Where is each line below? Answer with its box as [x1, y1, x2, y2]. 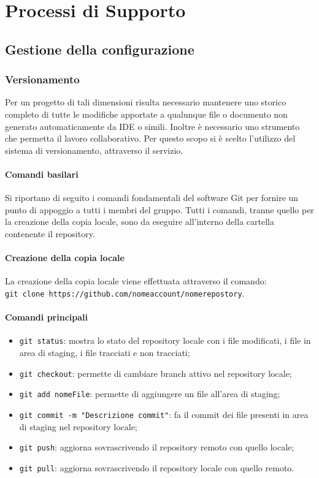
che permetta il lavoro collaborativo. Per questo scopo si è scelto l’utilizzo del [5, 132, 296, 145]
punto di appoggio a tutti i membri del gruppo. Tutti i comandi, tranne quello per [5, 203, 314, 216]
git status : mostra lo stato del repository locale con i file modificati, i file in [19, 334, 311, 347]
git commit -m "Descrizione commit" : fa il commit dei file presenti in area [19, 408, 309, 420]
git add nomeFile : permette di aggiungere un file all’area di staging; [19, 387, 280, 400]
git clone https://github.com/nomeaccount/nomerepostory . [5, 286, 245, 299]
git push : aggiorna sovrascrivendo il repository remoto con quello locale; [19, 441, 294, 453]
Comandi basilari [5, 167, 79, 180]
